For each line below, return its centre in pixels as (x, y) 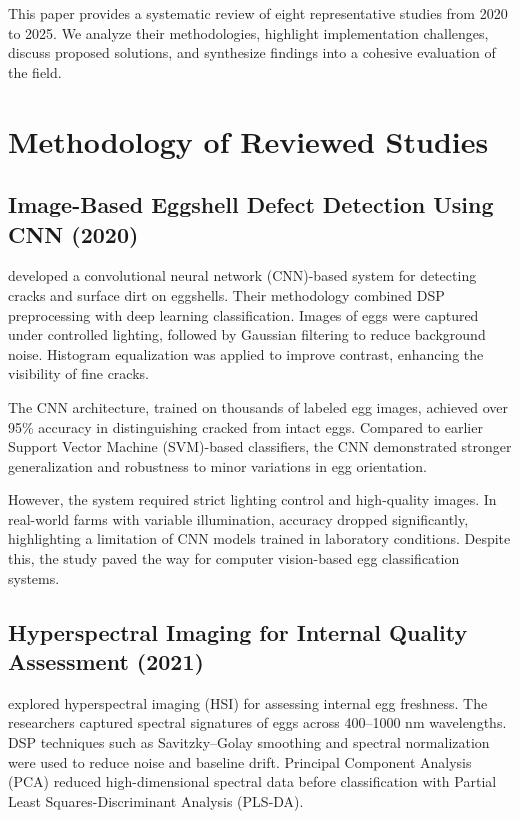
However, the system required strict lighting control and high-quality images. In (252, 499)
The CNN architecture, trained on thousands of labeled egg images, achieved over (258, 406)
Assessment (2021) (106, 661)
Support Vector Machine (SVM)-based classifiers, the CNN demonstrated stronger (260, 446)
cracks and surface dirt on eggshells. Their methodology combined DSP (226, 294)
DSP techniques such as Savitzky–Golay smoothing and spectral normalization (249, 742)
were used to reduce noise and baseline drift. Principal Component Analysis (240, 761)
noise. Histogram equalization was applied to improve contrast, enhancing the (246, 353)
